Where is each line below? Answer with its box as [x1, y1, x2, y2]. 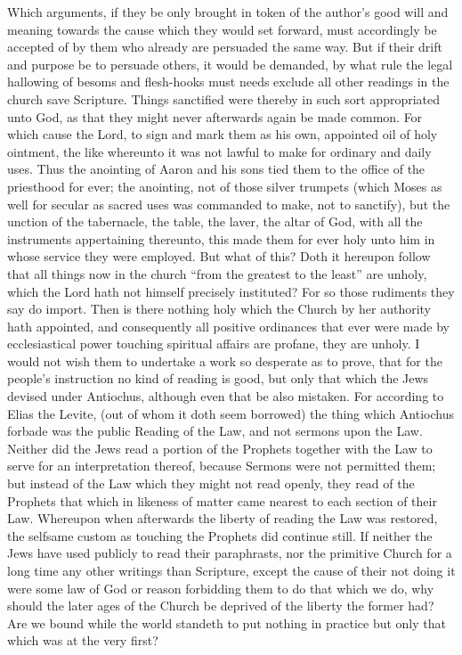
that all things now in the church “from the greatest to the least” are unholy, [7, 264, 427, 282]
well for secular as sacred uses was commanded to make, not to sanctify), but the [7, 194, 450, 213]
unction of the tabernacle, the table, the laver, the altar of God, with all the [7, 212, 423, 231]
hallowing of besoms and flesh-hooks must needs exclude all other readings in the [7, 72, 450, 91]
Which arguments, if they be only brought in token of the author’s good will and [7, 3, 449, 20]
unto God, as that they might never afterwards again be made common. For [7, 107, 423, 126]
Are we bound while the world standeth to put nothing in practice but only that [7, 613, 446, 632]
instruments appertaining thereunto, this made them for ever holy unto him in [7, 229, 435, 248]
